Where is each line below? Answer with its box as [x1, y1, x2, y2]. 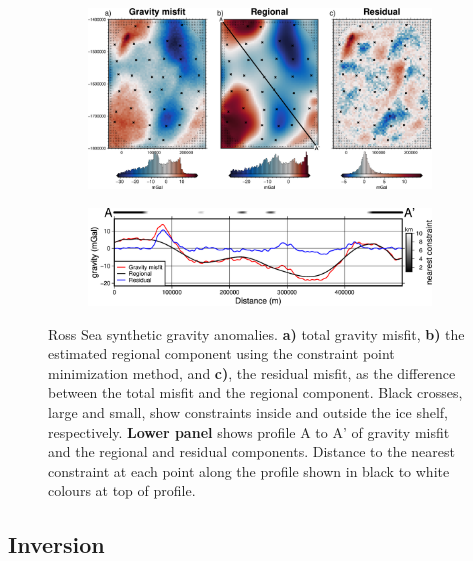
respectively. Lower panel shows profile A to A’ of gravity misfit [48, 421, 450, 442]
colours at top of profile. [48, 480, 196, 501]
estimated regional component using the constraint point [48, 343, 395, 364]
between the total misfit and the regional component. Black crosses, [48, 382, 463, 403]
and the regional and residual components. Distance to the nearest [48, 441, 456, 462]
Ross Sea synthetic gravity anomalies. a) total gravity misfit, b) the [48, 323, 465, 344]
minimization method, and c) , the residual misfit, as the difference [48, 362, 456, 383]
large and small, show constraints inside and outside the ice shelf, [48, 402, 448, 423]
